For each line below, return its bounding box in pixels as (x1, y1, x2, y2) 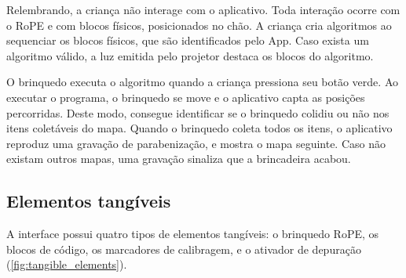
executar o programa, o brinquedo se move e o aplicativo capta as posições (6, 88, 365, 105)
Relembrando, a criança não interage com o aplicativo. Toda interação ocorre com (6, 2, 401, 17)
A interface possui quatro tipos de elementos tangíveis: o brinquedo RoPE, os (6, 226, 379, 242)
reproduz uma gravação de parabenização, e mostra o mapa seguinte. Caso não (6, 135, 386, 151)
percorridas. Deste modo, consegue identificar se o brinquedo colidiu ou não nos (6, 104, 390, 121)
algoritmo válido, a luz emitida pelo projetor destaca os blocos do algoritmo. (6, 47, 374, 63)
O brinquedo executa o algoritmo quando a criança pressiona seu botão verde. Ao (6, 74, 398, 90)
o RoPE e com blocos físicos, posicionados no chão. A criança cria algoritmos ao (6, 16, 392, 33)
